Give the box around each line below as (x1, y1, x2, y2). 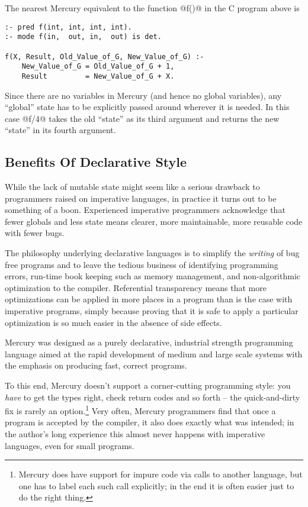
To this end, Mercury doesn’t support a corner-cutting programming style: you (5, 379, 291, 392)
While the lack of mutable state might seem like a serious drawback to (5, 180, 260, 193)
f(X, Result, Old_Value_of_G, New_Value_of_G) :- (5, 52, 204, 61)
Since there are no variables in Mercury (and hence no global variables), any (5, 89, 282, 101)
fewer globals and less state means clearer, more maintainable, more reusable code (5, 215, 303, 227)
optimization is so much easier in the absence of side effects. (5, 316, 222, 328)
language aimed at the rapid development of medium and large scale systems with (5, 347, 303, 360)
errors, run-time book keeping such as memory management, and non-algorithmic (5, 270, 301, 282)
